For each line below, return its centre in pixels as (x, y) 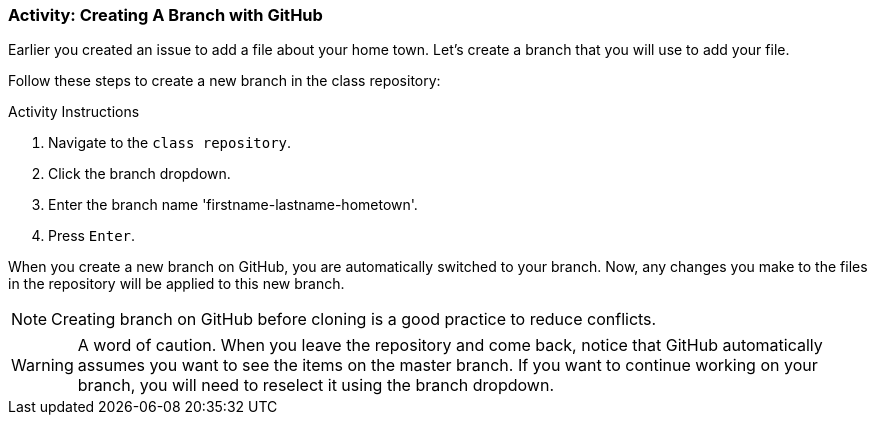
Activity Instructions (74, 112)
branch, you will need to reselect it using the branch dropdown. (315, 385)
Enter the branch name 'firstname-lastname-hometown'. (233, 205)
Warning (42, 365)
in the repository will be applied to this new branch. (176, 284)
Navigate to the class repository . (170, 143)
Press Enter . (92, 236)
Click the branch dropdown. (139, 174)
